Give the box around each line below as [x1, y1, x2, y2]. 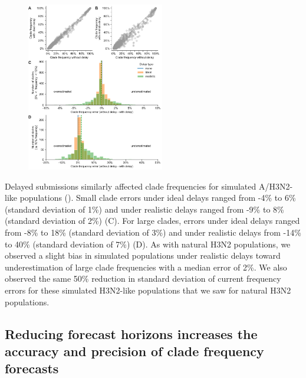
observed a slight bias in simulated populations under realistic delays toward [5, 249, 281, 262]
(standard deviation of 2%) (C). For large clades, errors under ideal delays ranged [5, 214, 300, 227]
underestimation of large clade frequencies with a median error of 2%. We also [5, 260, 287, 273]
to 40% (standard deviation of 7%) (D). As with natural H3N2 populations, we [5, 237, 291, 250]
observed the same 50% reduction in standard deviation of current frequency [5, 272, 281, 285]
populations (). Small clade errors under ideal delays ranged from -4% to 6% [19, 191, 296, 204]
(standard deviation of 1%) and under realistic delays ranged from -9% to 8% [5, 203, 284, 215]
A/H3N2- [258, 180, 293, 192]
